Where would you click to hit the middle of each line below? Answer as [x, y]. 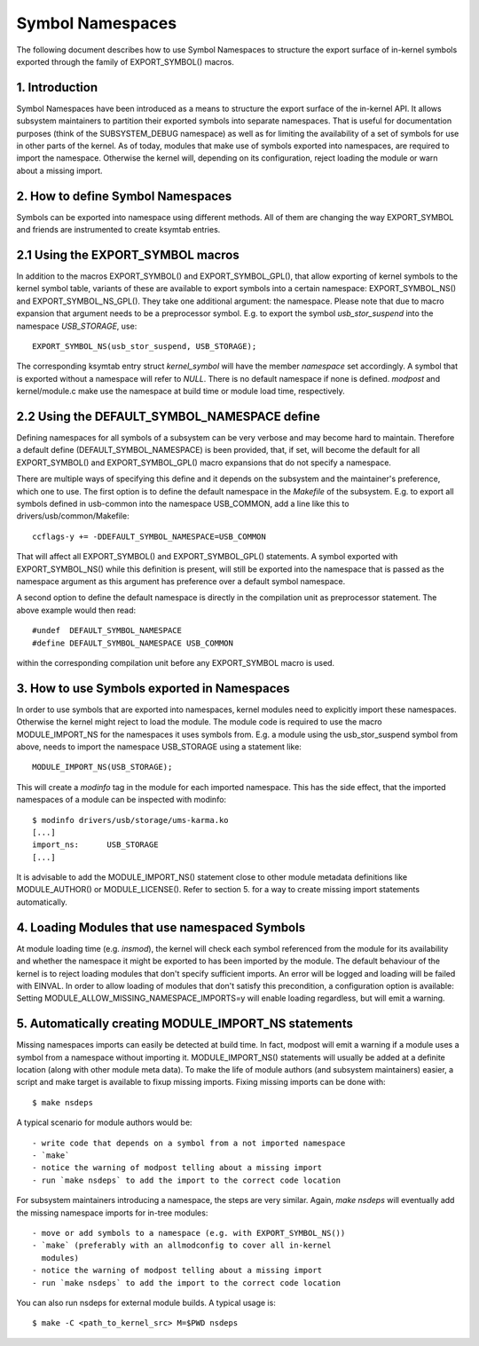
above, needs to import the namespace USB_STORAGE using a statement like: [159, 747]
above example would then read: [76, 610]
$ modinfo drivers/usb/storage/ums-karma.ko [131, 820]
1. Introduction [57, 87]
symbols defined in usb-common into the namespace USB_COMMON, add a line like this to [183, 503]
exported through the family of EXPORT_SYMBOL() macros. [125, 61]
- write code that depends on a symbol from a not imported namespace [189, 1143]
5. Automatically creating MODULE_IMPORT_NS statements [185, 1024]
